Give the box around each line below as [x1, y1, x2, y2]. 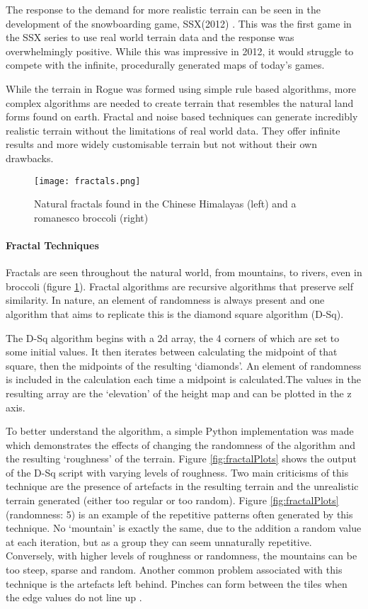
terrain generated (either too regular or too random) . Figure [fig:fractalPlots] [6, 493, 339, 508]
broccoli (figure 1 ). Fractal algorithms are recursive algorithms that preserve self [6, 278, 353, 293]
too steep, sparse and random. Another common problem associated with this [6, 562, 343, 577]
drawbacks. [6, 150, 54, 165]
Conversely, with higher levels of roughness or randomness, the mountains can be [6, 548, 357, 563]
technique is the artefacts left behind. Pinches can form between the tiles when [6, 576, 347, 591]
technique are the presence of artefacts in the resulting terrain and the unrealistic [6, 479, 359, 494]
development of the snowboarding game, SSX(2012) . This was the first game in [6, 16, 352, 30]
